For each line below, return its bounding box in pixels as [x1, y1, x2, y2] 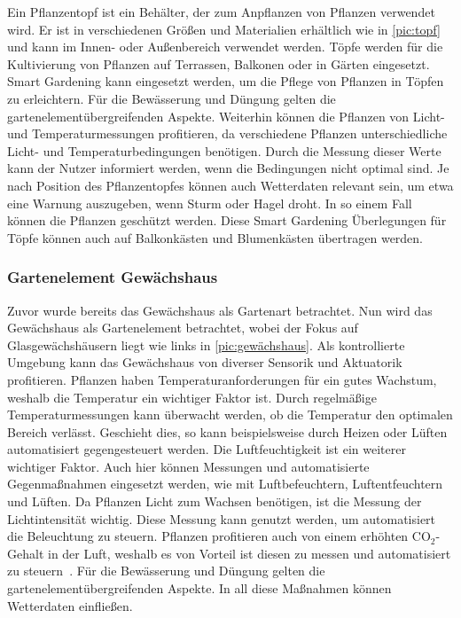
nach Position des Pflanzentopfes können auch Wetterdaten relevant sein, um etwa [7, 176, 454, 194]
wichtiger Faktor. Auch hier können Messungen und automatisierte [7, 457, 370, 475]
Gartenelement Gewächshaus [7, 266, 218, 288]
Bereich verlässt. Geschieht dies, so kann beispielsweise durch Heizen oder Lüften [7, 422, 448, 441]
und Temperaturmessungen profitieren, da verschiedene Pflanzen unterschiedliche [7, 124, 448, 143]
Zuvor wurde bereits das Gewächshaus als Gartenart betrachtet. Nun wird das [7, 301, 433, 319]
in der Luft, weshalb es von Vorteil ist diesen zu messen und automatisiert [47, 544, 451, 562]
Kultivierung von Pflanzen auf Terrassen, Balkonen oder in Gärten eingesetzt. [7, 54, 430, 73]
